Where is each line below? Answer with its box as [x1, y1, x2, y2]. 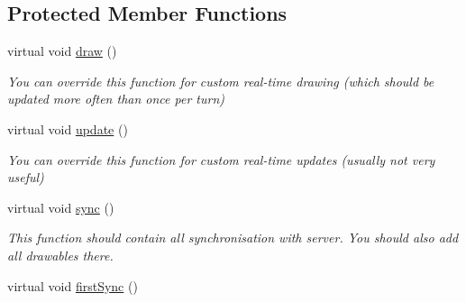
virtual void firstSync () [7, 276, 138, 295]
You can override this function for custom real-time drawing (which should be [7, 71, 434, 90]
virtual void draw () [7, 41, 117, 60]
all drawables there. [7, 245, 114, 264]
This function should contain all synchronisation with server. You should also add [7, 228, 459, 247]
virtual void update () [7, 119, 128, 138]
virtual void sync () [7, 197, 114, 216]
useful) [7, 168, 44, 187]
